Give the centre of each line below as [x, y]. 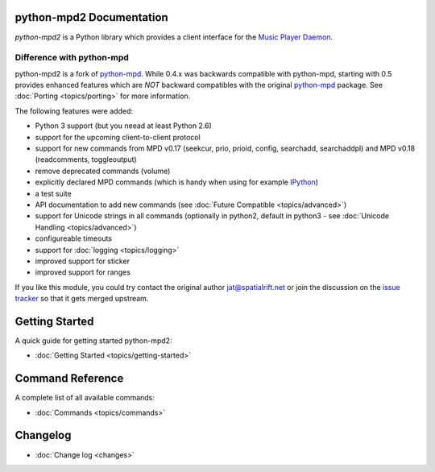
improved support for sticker [83, 261]
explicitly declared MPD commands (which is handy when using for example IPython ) [176, 182]
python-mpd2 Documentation [91, 17]
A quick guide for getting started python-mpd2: [93, 340]
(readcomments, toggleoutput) [86, 159]
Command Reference [69, 379]
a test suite [53, 193]
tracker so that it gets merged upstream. [82, 299]
